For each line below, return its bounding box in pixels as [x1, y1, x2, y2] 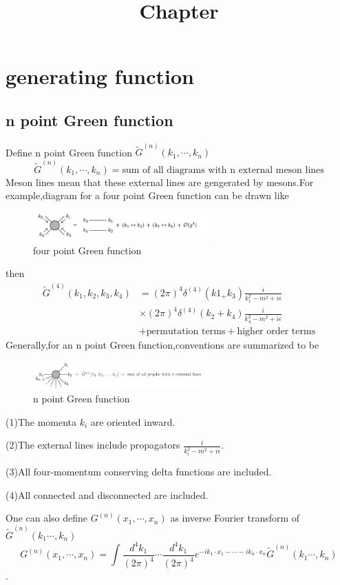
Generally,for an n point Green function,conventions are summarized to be [6, 337, 319, 351]
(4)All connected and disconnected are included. [6, 487, 209, 502]
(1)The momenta [6, 414, 77, 429]
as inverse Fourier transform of [170, 511, 300, 525]
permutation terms [146, 326, 226, 336]
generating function [6, 62, 194, 90]
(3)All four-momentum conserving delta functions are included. [6, 464, 272, 479]
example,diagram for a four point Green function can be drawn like [6, 188, 289, 203]
